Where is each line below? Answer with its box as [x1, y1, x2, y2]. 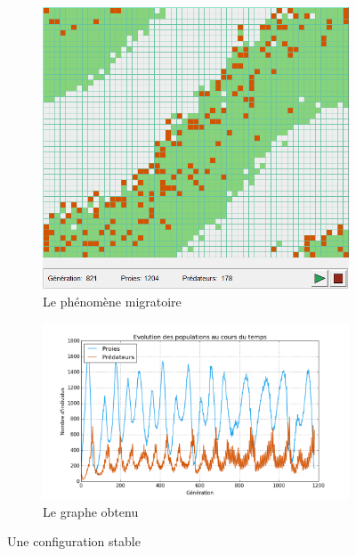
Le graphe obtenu [43, 502, 139, 520]
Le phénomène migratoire [43, 292, 182, 311]
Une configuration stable [7, 532, 141, 551]
